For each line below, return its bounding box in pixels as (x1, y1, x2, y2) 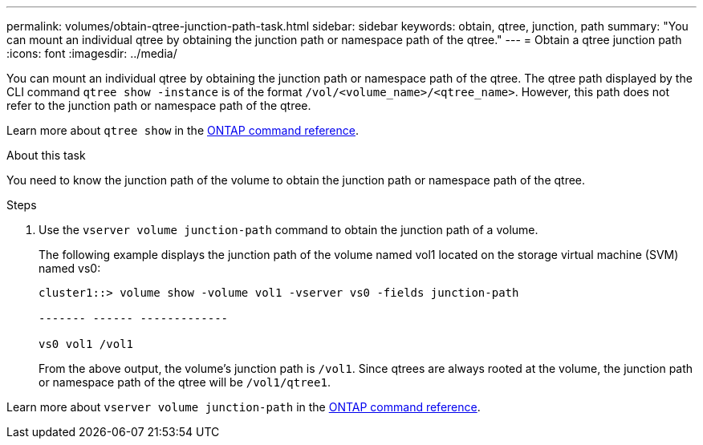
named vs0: (39, 261, 101, 275)
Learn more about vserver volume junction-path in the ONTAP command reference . (6, 400, 481, 414)
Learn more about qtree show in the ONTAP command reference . (6, 123, 360, 137)
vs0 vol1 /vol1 (39, 338, 134, 350)
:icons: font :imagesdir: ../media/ (6, 47, 177, 60)
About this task (6, 148, 86, 162)
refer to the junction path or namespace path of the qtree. (6, 99, 311, 112)
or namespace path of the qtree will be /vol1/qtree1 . (39, 375, 331, 389)
